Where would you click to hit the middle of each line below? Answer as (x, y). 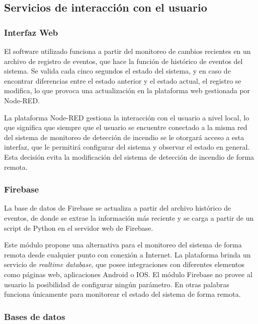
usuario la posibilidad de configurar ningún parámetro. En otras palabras (117, 284)
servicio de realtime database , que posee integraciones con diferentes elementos (124, 264)
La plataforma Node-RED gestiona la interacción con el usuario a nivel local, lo (127, 117)
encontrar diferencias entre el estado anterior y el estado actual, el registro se (123, 80)
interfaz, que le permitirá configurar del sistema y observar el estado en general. (127, 147)
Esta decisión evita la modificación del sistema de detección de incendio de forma (129, 156)
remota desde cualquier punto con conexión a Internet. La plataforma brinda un (127, 254)
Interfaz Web (31, 32)
